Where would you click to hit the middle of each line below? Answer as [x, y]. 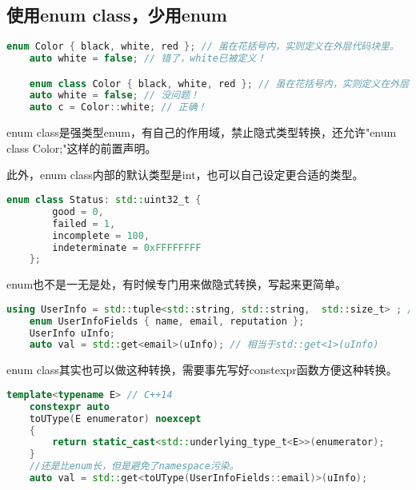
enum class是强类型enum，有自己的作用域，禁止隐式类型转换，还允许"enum [202, 132]
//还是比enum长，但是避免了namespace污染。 [134, 466]
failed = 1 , [84, 223]
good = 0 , [78, 211]
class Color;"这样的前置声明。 [82, 147]
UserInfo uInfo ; [72, 333]
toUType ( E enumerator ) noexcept [115, 418]
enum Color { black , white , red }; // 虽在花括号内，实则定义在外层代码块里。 [203, 47]
